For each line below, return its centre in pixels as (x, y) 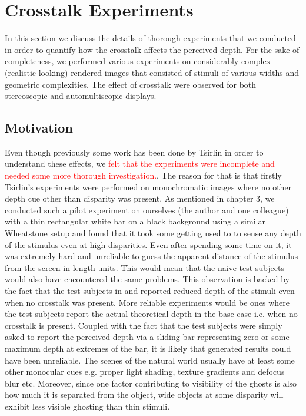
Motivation (39, 128)
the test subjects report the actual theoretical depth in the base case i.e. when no (151, 314)
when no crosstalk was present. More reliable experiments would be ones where (147, 302)
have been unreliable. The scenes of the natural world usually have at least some (150, 360)
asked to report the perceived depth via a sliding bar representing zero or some (147, 337)
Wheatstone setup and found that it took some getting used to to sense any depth (153, 233)
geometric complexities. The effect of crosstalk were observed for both (131, 84)
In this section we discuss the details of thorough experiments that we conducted (150, 38)
